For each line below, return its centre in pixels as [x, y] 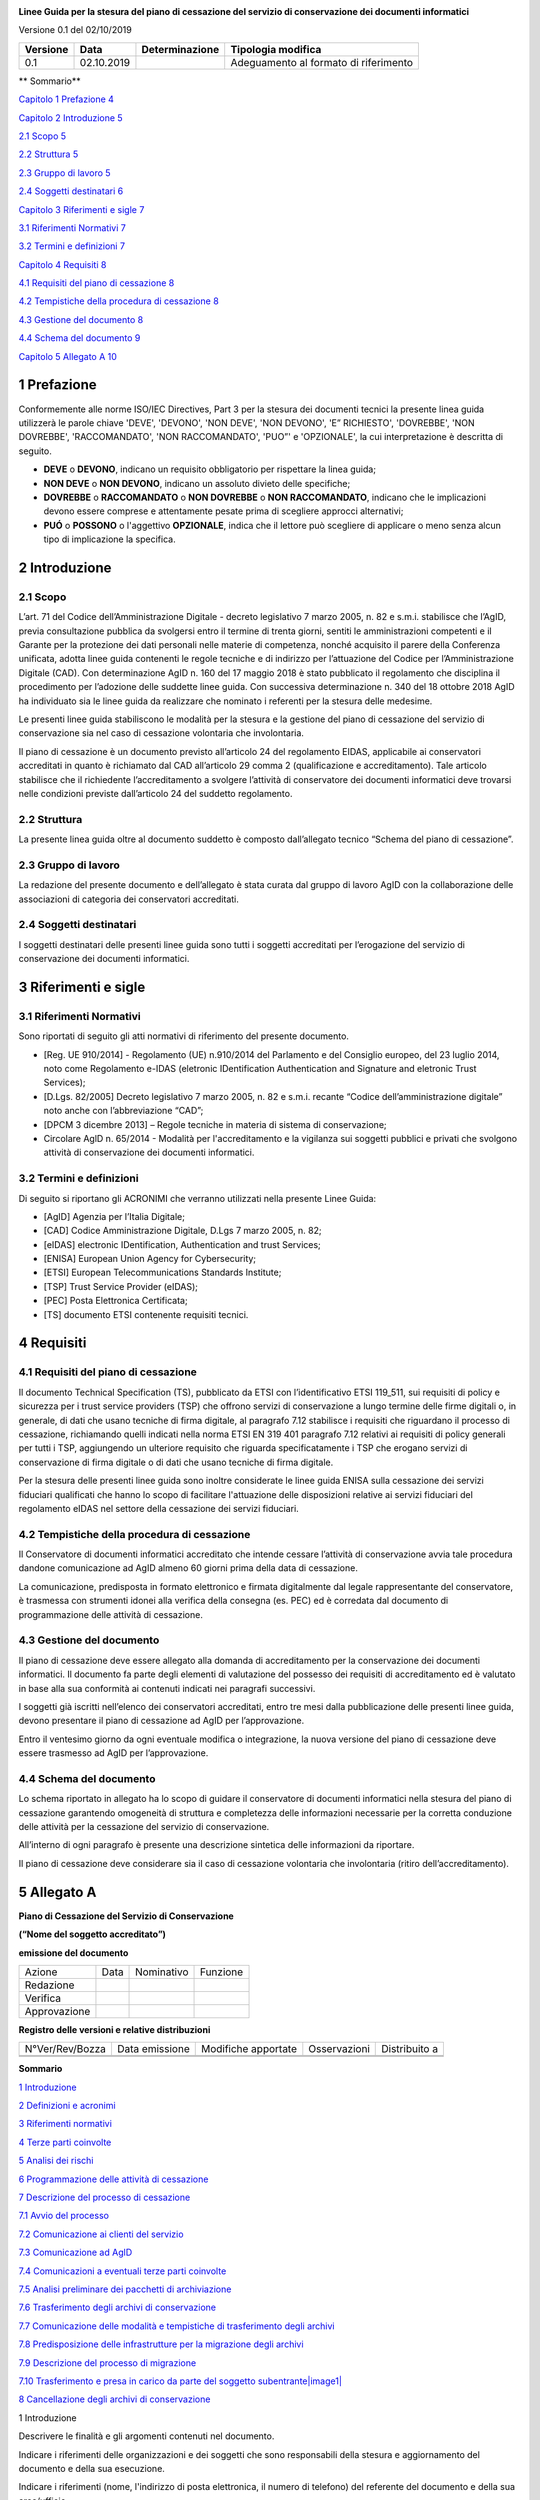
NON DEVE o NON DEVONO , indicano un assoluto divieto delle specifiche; [197, 483]
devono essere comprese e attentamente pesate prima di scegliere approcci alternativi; [223, 511]
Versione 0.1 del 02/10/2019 [75, 30]
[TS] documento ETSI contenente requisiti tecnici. [146, 1314]
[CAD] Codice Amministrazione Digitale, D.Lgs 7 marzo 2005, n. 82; [182, 1231]
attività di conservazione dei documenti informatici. [149, 1152]
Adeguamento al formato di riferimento [322, 62]
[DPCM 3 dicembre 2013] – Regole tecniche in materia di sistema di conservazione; [215, 1124]
